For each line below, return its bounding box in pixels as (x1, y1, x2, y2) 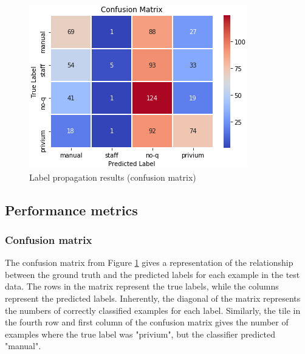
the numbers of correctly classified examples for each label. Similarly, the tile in (5, 304, 301, 316)
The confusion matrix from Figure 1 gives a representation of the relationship (5, 256, 293, 269)
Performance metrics (5, 200, 138, 219)
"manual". (5, 339, 41, 352)
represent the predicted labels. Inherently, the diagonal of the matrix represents (5, 291, 301, 304)
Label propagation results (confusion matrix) (29, 170, 196, 183)
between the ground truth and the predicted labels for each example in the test (5, 268, 300, 280)
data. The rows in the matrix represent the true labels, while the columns (5, 280, 279, 293)
